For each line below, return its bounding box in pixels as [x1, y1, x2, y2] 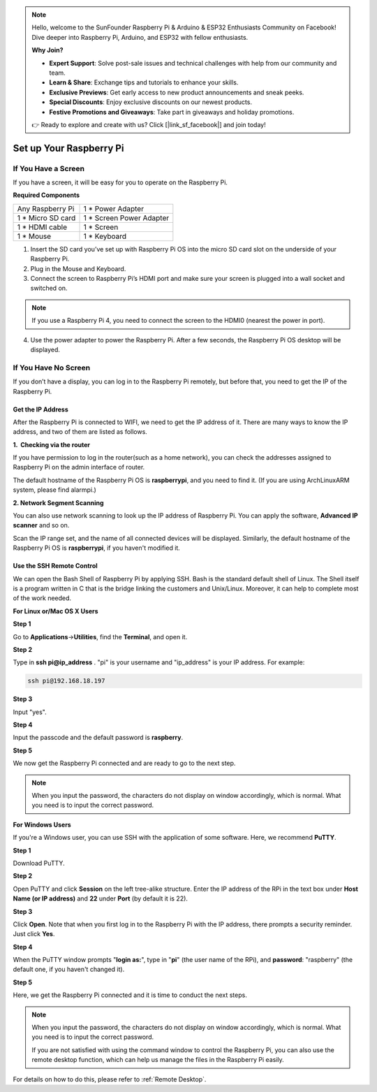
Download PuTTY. [13, 859, 66, 867]
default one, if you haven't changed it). [13, 965, 125, 974]
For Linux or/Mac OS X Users [13, 606, 98, 615]
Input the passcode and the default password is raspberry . [13, 734, 184, 742]
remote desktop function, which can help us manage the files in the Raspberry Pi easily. [31, 1056, 284, 1064]
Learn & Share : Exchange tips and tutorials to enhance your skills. [49, 78, 239, 87]
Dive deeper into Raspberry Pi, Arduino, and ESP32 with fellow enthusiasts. [31, 33, 249, 41]
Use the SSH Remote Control [13, 562, 98, 570]
